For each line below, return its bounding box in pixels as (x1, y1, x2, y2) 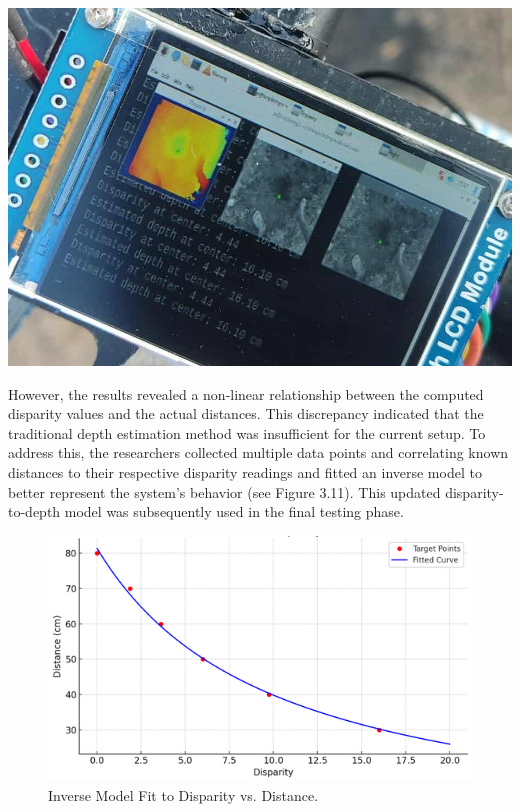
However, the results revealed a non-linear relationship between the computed (8, 383, 484, 404)
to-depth (8, 501, 61, 522)
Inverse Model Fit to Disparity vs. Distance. (48, 785, 319, 805)
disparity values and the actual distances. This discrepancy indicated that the (8, 403, 484, 424)
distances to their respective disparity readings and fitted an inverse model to (8, 462, 482, 482)
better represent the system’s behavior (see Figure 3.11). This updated (8, 481, 441, 502)
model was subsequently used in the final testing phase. (64, 501, 404, 522)
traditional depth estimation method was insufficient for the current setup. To (8, 422, 486, 443)
